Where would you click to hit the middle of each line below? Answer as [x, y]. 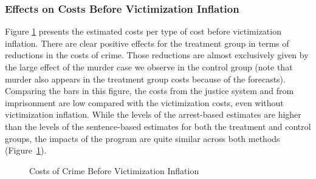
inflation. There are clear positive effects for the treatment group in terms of [147, 43]
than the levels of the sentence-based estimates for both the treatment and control [158, 126]
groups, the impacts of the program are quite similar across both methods [143, 138]
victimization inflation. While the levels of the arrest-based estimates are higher [153, 114]
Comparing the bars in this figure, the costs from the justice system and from [149, 91]
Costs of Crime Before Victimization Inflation [114, 170]
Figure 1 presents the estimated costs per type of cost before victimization [143, 31]
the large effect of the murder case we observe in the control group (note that [149, 67]
